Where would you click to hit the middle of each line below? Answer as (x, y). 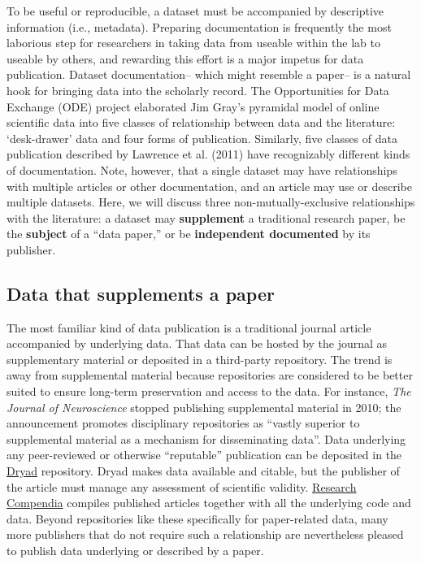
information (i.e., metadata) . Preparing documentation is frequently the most (199, 26)
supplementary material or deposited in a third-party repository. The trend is (200, 359)
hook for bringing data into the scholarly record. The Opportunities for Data (198, 90)
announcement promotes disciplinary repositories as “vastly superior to (183, 423)
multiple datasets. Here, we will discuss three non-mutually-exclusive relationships (211, 202)
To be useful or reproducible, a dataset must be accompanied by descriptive (195, 11)
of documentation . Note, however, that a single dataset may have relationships (202, 169)
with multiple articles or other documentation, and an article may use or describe (210, 186)
